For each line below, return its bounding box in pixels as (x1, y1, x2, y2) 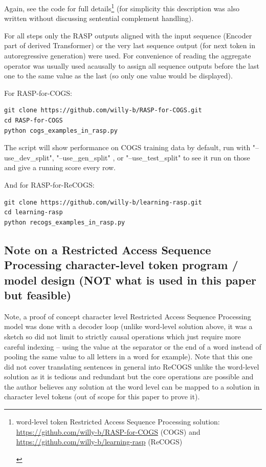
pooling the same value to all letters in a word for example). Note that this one (4, 351, 253, 362)
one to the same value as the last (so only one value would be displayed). (4, 70, 233, 81)
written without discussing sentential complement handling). (4, 13, 194, 24)
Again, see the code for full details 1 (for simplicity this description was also (4, 2, 239, 13)
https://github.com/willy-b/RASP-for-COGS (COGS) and (16, 426, 201, 437)
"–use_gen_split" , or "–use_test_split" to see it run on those (56, 152, 250, 163)
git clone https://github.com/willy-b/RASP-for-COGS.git (4, 107, 202, 114)
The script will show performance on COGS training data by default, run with (4, 142, 251, 153)
